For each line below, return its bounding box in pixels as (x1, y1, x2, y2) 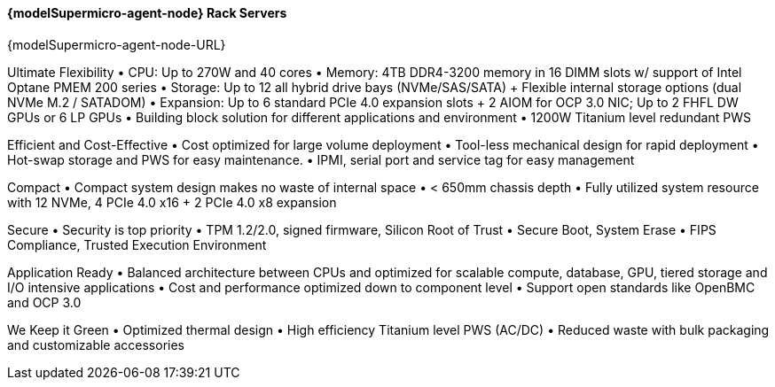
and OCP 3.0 (7, 294, 82, 310)
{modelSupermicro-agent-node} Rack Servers (7, 5, 287, 20)
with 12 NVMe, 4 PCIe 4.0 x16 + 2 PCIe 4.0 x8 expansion (7, 194, 337, 210)
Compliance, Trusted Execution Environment (7, 236, 267, 252)
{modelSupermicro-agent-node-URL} (7, 36, 226, 52)
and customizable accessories (7, 337, 184, 352)
